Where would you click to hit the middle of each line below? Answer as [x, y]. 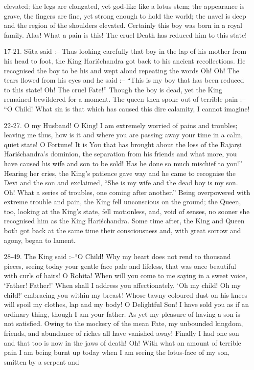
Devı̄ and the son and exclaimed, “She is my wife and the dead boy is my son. [121, 183]
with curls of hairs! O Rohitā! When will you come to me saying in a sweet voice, [126, 275]
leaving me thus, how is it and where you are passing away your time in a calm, [124, 135]
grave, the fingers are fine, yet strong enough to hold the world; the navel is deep [125, 15]
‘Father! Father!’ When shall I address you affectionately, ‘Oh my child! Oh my [122, 285]
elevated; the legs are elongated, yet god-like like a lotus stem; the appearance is [124, 6]
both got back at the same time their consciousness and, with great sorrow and [123, 230]
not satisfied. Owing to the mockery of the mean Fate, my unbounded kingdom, [124, 323]
